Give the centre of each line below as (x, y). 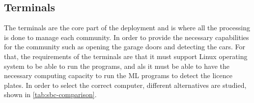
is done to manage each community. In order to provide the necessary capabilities (127, 37)
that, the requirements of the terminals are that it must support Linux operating (126, 56)
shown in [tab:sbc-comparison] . (50, 94)
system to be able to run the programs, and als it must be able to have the (117, 66)
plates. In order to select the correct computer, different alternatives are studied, (125, 85)
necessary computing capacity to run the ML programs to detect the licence (118, 75)
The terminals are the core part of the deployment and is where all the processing (127, 28)
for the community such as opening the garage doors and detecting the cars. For (125, 47)
